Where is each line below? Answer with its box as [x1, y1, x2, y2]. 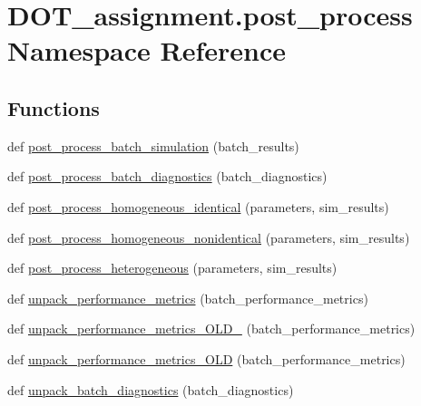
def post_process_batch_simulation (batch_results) [7, 136, 299, 155]
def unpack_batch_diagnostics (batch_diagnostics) [7, 380, 294, 399]
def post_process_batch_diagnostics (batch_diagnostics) [7, 167, 328, 186]
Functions [7, 93, 100, 121]
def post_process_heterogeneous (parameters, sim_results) [7, 258, 338, 277]
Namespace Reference [7, 32, 286, 69]
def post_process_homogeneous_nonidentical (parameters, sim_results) [7, 227, 410, 246]
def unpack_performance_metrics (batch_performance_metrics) [7, 288, 368, 307]
